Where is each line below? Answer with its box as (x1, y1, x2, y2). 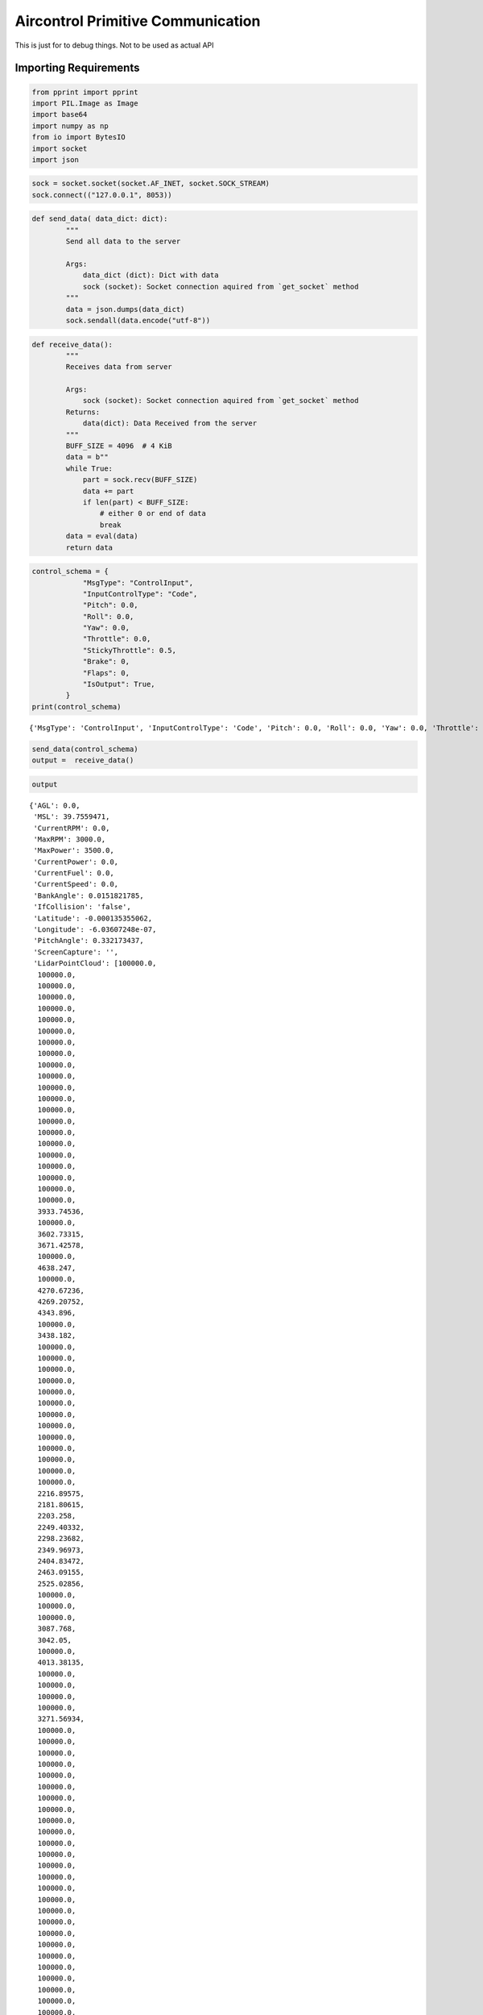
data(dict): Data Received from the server (82, 419, 258, 428)
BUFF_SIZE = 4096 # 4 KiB (65, 442, 172, 451)
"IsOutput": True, (82, 679, 156, 689)
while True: (65, 463, 113, 473)
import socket (31, 143, 88, 153)
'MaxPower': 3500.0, (33, 846, 114, 855)
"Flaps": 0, (82, 668, 130, 677)
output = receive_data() (31, 756, 134, 765)
